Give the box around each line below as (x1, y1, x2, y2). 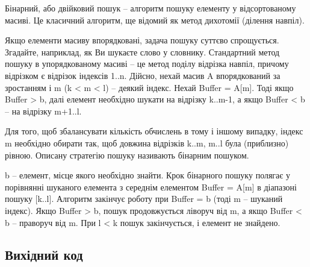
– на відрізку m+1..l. (5, 104, 82, 117)
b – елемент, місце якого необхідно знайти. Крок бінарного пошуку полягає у (5, 169, 290, 181)
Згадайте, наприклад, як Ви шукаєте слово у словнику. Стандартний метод (5, 45, 280, 58)
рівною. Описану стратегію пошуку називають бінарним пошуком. (5, 148, 249, 161)
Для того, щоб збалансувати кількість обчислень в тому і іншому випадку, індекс (5, 125, 303, 137)
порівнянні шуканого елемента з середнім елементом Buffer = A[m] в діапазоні (5, 180, 297, 193)
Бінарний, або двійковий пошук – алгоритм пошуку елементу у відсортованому (5, 2, 296, 14)
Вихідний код (5, 245, 83, 264)
